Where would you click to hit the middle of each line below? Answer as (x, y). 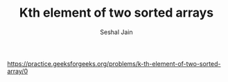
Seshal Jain (116, 32)
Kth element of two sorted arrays (116, 13)
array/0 (18, 71)
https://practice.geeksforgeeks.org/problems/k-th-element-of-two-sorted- (114, 63)
